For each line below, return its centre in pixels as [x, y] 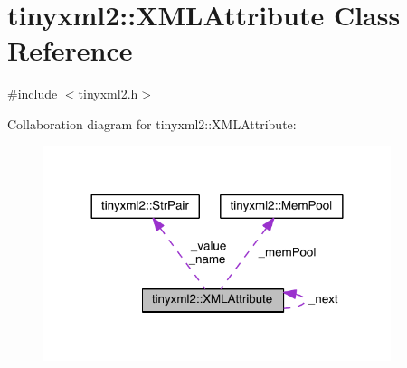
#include [33, 94]
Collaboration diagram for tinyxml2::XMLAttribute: [152, 123]
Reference [70, 50]
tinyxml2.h [108, 94]
